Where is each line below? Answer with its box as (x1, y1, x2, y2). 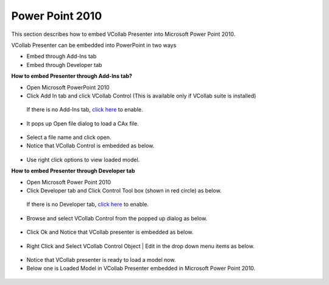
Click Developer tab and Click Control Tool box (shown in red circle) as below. (26, 187, 222, 194)
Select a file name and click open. (26, 134, 112, 141)
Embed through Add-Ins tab (26, 52, 97, 60)
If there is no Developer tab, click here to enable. (26, 201, 149, 208)
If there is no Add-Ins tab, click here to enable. (26, 106, 143, 113)
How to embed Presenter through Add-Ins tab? (11, 72, 132, 80)
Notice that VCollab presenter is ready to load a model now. (26, 256, 176, 263)
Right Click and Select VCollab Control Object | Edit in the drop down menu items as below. (26, 242, 255, 250)
